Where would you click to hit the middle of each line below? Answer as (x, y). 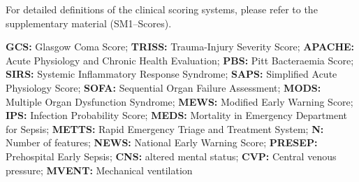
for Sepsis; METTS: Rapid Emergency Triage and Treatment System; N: (165, 128)
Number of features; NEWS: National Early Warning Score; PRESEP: (162, 142)
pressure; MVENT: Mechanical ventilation (99, 170)
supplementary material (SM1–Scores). (89, 23)
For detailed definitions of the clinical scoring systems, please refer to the (162, 9)
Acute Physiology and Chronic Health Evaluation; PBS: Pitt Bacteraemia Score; (180, 60)
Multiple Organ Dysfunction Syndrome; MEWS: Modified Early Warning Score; (179, 101)
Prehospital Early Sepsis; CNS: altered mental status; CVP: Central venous (171, 156)
